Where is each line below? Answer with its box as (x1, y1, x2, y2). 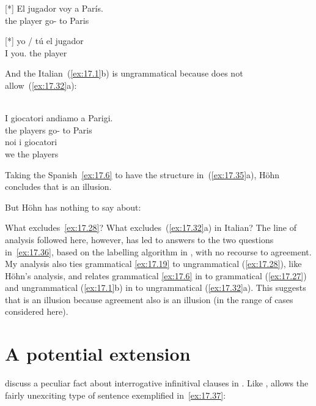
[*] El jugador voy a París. (5, 2, 103, 14)
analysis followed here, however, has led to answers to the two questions (5, 233, 274, 246)
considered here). (5, 305, 68, 318)
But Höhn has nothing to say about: (5, 200, 141, 213)
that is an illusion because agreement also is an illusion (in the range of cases (5, 293, 293, 306)
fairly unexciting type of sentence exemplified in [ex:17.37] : (5, 388, 226, 401)
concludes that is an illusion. (5, 180, 112, 193)
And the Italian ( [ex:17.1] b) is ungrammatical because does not (5, 67, 243, 80)
